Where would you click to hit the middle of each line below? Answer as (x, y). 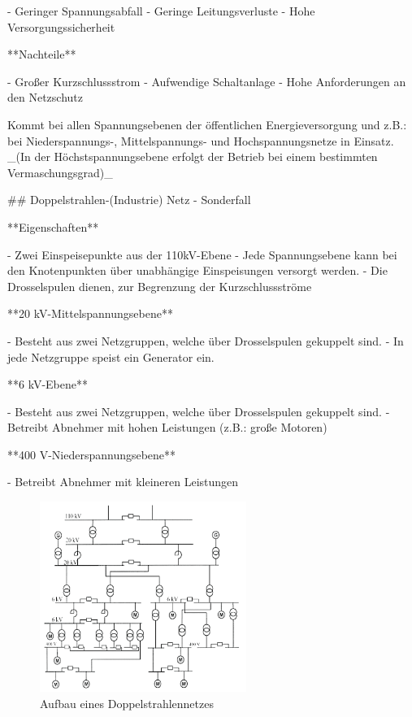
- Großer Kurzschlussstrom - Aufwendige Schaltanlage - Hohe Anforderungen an (207, 81)
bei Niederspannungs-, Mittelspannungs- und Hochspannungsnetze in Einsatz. (201, 140)
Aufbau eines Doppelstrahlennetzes (127, 703)
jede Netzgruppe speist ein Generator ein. (111, 356)
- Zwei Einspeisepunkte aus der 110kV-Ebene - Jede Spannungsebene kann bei (202, 254)
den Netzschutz (46, 97)
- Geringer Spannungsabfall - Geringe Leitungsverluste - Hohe (161, 11)
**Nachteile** (42, 54)
